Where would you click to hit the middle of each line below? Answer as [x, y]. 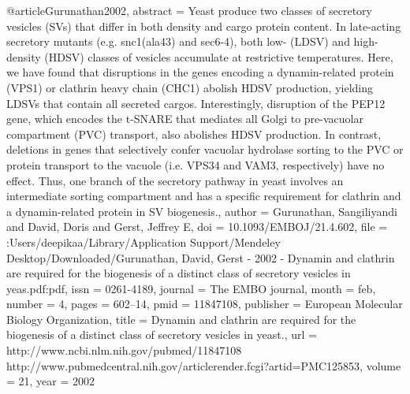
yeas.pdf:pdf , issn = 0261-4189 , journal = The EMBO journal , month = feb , [191, 288]
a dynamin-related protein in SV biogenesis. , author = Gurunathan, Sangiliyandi [202, 211]
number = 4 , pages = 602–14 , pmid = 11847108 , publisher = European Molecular [205, 304]
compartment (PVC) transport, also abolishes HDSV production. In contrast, [194, 134]
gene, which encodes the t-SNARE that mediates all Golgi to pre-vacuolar [185, 119]
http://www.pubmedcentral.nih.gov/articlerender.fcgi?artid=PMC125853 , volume [204, 365]
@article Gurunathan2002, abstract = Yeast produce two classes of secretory [189, 10]
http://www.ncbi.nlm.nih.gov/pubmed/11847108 [124, 350]
